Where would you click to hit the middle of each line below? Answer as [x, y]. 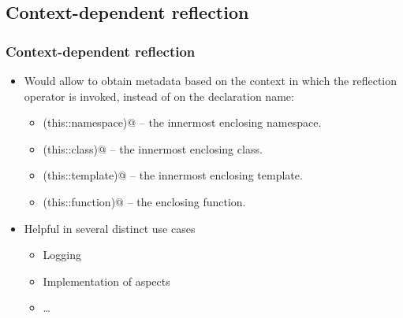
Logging [62, 255]
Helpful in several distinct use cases [110, 228]
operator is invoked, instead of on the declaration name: [159, 96]
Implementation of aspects [106, 281]
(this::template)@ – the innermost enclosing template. [173, 175]
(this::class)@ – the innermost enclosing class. [153, 148]
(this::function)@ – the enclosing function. [144, 201]
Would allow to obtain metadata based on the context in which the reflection [211, 80]
